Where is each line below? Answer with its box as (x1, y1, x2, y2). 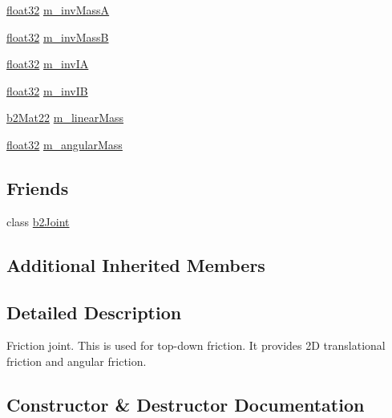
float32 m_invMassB (6, 28, 109, 45)
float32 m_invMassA (6, 2, 110, 18)
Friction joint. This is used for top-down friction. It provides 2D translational (6, 337, 386, 354)
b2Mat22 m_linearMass (6, 109, 124, 126)
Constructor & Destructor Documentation (6, 392, 365, 416)
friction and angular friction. (6, 352, 147, 369)
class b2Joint (6, 213, 70, 229)
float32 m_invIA (6, 55, 89, 72)
